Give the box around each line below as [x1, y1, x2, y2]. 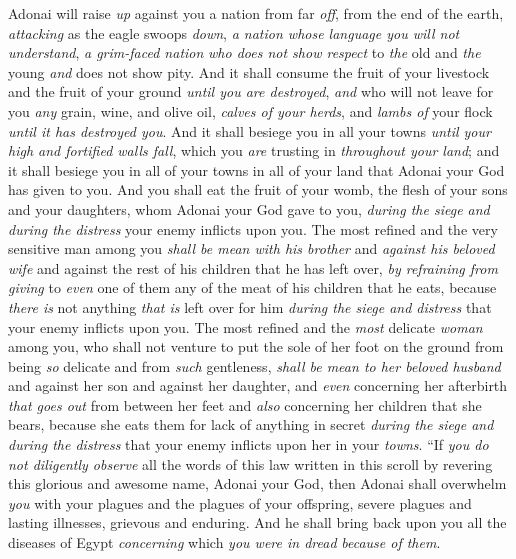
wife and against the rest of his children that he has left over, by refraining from [8, 257, 498, 278]
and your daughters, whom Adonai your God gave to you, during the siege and [8, 198, 490, 219]
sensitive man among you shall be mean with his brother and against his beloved [8, 238, 495, 259]
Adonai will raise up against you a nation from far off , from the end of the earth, [8, 3, 504, 23]
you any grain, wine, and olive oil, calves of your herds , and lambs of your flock [8, 100, 493, 121]
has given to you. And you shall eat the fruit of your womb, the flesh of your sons [8, 179, 508, 200]
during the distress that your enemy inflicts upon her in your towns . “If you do [8, 434, 489, 455]
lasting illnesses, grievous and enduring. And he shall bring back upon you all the [8, 512, 507, 533]
